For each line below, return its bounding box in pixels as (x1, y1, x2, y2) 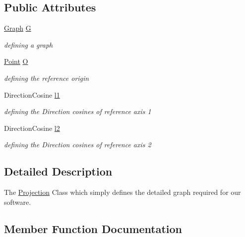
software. (4, 196, 31, 207)
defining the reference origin (4, 72, 89, 83)
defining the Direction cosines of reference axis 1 (4, 106, 151, 117)
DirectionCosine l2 (4, 122, 60, 133)
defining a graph (4, 39, 53, 50)
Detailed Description (4, 164, 113, 179)
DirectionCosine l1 (4, 89, 60, 100)
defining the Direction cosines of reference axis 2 (4, 139, 151, 150)
